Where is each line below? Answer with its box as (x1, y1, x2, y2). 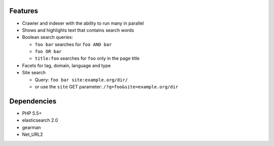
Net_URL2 (22, 131, 43, 137)
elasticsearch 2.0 (22, 117, 58, 123)
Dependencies (9, 96, 57, 106)
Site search (22, 70, 46, 76)
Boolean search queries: (22, 34, 73, 40)
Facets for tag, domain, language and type (22, 62, 111, 68)
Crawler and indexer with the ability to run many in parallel (22, 20, 144, 26)
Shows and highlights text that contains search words (22, 27, 134, 33)
